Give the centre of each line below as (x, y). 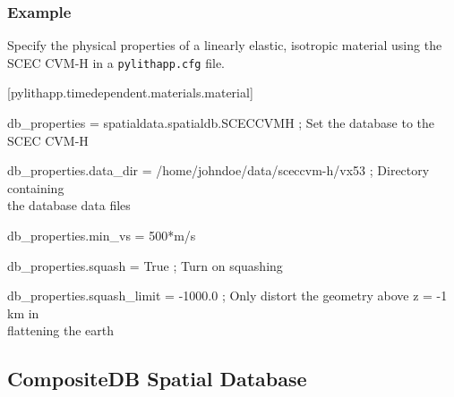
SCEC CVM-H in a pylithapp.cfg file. (116, 62)
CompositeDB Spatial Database (157, 379)
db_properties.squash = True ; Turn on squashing (145, 265)
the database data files (69, 205)
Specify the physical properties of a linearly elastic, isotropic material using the (225, 45)
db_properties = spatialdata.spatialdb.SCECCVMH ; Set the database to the (221, 123)
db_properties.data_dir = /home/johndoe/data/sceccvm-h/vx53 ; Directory (218, 170)
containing (36, 187)
